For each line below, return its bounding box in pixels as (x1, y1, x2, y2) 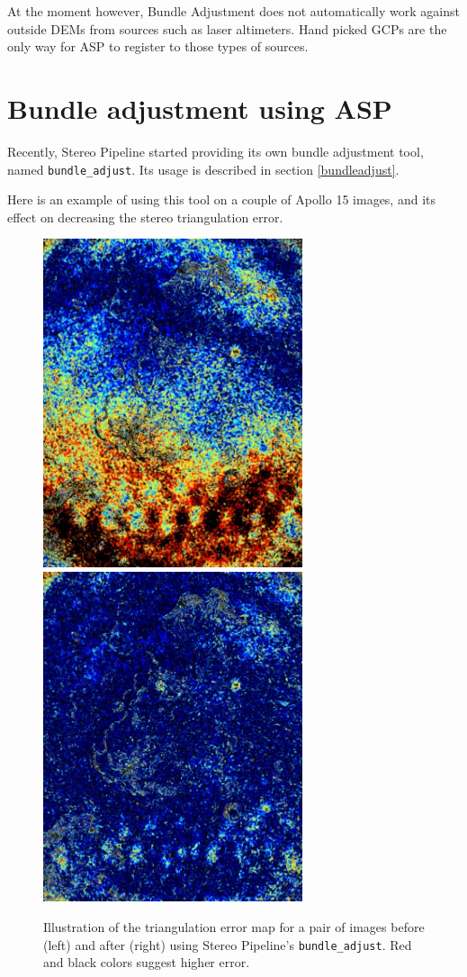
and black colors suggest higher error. (43, 953, 250, 972)
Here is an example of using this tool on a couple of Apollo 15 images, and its (7, 190, 436, 209)
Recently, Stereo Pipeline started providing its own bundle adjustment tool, (7, 141, 424, 160)
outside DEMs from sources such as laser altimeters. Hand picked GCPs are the (7, 19, 447, 38)
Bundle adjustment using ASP (7, 89, 392, 126)
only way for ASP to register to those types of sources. (7, 37, 309, 56)
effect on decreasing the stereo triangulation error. (7, 207, 283, 226)
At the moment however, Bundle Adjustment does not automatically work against (7, 2, 460, 20)
